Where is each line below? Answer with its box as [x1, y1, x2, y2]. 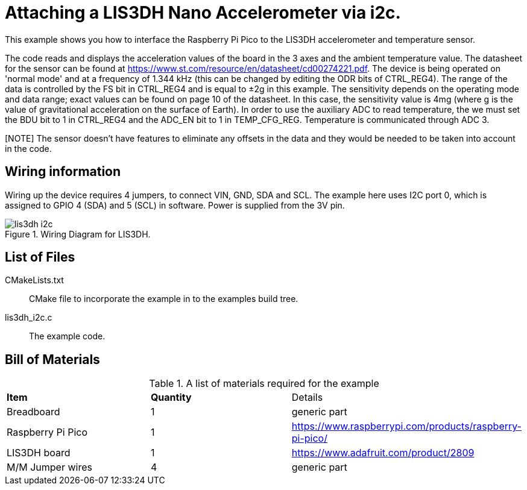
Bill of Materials [5, 351, 100, 367]
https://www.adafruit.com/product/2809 [291, 447, 475, 459]
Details [291, 391, 323, 404]
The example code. [29, 331, 106, 342]
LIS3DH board [7, 447, 71, 459]
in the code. [5, 143, 52, 154]
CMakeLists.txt [5, 275, 64, 286]
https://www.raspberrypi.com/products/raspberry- [291, 420, 522, 433]
